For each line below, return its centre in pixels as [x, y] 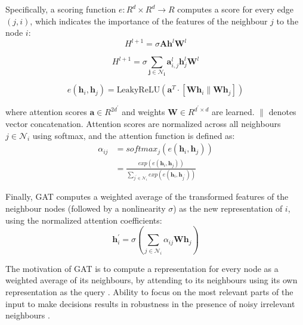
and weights [143, 112]
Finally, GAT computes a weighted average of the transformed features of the [147, 196]
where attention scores [46, 112]
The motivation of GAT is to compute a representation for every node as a [142, 268]
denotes [282, 112]
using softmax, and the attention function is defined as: [134, 135]
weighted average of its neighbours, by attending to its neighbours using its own [151, 280]
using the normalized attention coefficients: [84, 220]
